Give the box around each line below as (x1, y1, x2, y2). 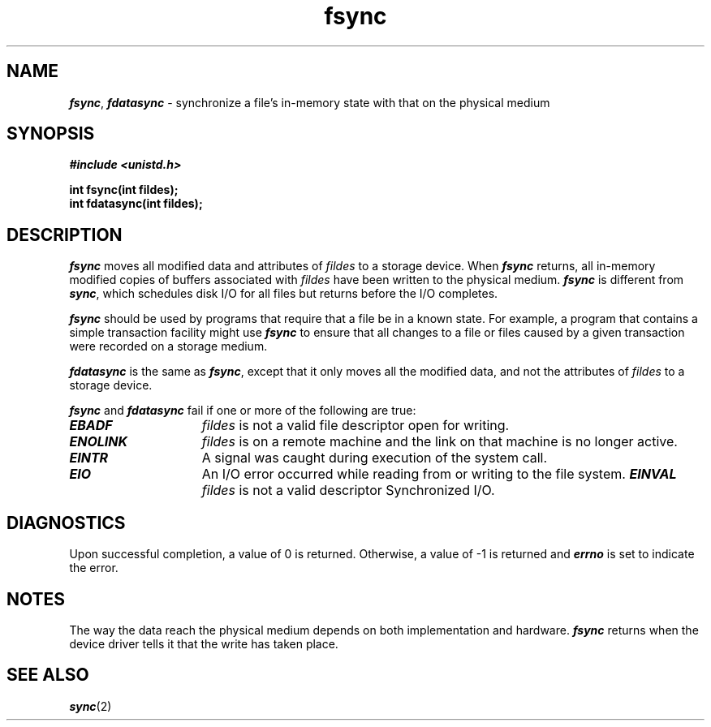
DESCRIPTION (6, 224, 123, 245)
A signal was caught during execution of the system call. (201, 450, 548, 467)
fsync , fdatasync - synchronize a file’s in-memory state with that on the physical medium (69, 95, 550, 110)
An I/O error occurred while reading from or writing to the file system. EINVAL (201, 466, 677, 483)
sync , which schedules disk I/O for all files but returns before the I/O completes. (69, 286, 498, 301)
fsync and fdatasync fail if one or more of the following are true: (69, 403, 416, 418)
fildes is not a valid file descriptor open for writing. (201, 417, 510, 434)
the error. (69, 561, 118, 575)
